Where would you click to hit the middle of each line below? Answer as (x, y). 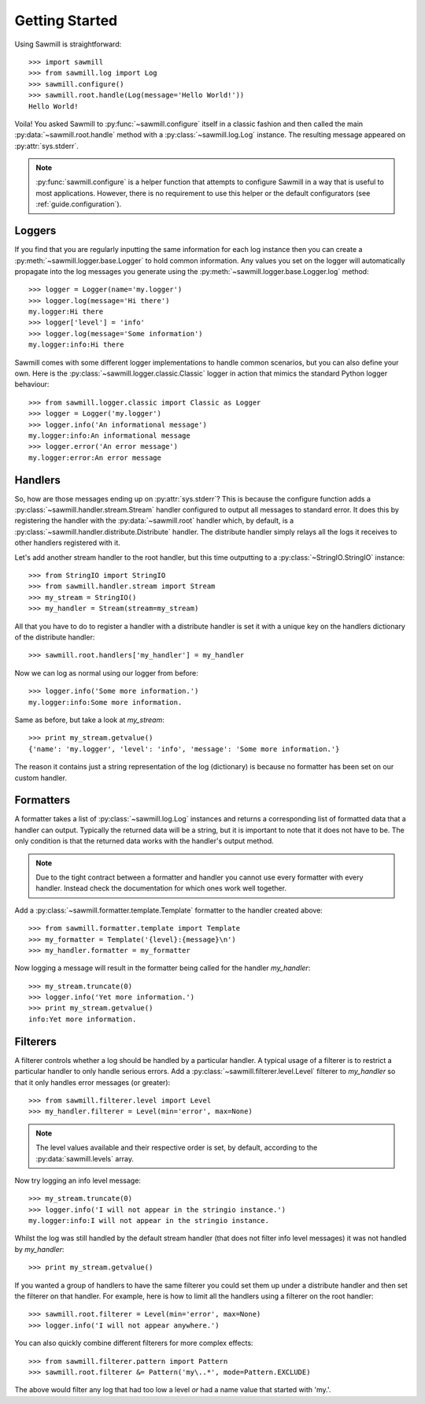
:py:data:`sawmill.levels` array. (85, 1158)
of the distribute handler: (55, 637)
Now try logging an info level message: (78, 1180)
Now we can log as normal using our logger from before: (106, 672)
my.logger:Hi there (66, 312)
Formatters (42, 800)
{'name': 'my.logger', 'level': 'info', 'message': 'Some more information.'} (184, 749)
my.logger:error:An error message (95, 458)
